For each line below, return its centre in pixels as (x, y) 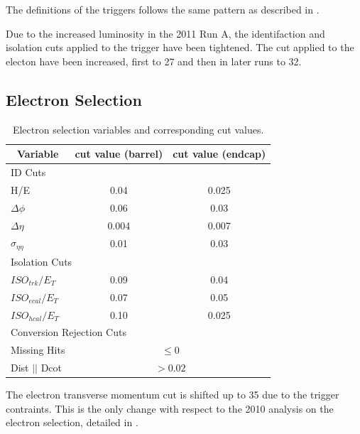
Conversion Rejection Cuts (69, 332)
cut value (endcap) (219, 154)
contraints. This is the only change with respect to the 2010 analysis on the (170, 408)
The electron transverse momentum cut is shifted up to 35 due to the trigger (173, 395)
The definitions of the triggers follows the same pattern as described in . (163, 9)
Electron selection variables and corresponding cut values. (138, 129)
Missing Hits (38, 350)
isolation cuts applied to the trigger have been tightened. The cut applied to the (180, 47)
